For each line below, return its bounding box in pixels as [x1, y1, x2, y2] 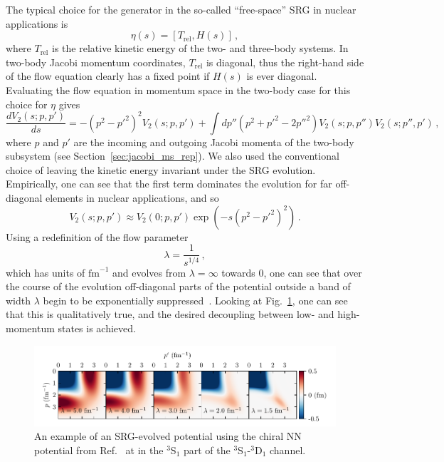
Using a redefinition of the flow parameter [6, 229, 189, 244]
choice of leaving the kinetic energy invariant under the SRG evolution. [6, 162, 316, 177]
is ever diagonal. [246, 68, 317, 83]
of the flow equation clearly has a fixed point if [6, 68, 210, 83]
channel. [270, 442, 306, 457]
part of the [183, 442, 231, 457]
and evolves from [112, 265, 186, 279]
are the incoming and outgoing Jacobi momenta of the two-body [73, 134, 354, 149]
